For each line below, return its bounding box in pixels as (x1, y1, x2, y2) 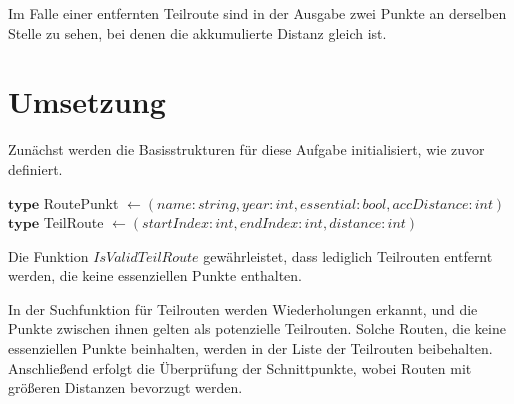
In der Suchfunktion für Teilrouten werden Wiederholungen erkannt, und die (8, 298, 478, 319)
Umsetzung (8, 81, 166, 122)
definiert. (8, 158, 63, 179)
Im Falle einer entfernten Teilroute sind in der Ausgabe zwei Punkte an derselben (8, 3, 507, 23)
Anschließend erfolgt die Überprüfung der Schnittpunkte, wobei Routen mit (8, 357, 472, 378)
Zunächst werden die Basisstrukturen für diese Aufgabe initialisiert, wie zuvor (8, 139, 485, 160)
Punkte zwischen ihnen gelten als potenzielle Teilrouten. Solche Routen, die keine (8, 318, 506, 339)
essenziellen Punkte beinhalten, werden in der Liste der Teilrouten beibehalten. (8, 338, 493, 359)
